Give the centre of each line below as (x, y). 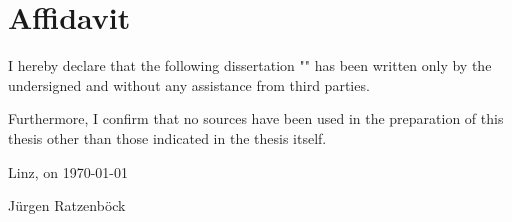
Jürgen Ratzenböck (67, 205)
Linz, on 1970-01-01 (68, 171)
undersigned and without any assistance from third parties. (189, 84)
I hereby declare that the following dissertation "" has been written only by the (250, 65)
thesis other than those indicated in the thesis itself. (167, 137)
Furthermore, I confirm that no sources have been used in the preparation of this (256, 118)
